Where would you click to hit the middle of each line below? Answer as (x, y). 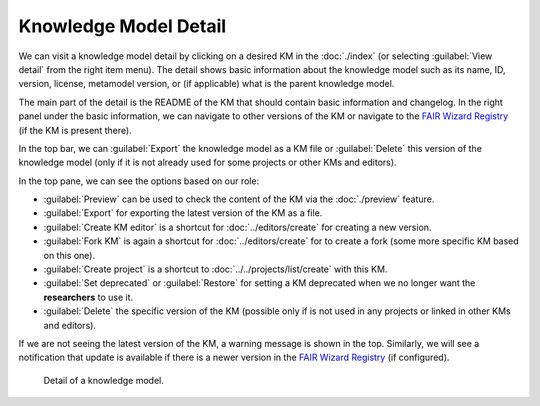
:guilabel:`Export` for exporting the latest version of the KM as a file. (183, 213)
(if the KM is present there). (75, 130)
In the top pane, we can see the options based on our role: (139, 181)
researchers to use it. (88, 297)
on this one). (69, 255)
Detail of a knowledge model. (103, 380)
